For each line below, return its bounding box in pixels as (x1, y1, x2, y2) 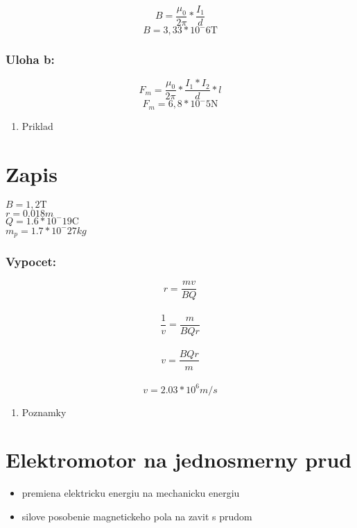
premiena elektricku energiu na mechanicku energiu (21, 486, 240, 500)
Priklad (21, 118, 53, 133)
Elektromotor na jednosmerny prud (6, 445, 352, 474)
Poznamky (21, 404, 67, 419)
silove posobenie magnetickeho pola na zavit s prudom (21, 509, 252, 523)
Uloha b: (6, 50, 55, 67)
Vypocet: (6, 252, 56, 270)
